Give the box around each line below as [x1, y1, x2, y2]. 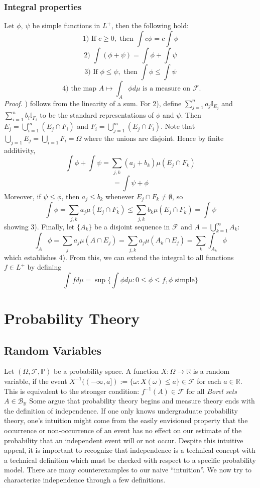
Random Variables [4, 342, 102, 358]
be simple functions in [32, 20, 100, 31]
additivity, [4, 144, 36, 155]
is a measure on [143, 85, 191, 92]
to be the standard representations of [40, 110, 154, 120]
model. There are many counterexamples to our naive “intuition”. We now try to [4, 464, 251, 475]
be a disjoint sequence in [94, 221, 170, 231]
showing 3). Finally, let [4, 221, 75, 231]
